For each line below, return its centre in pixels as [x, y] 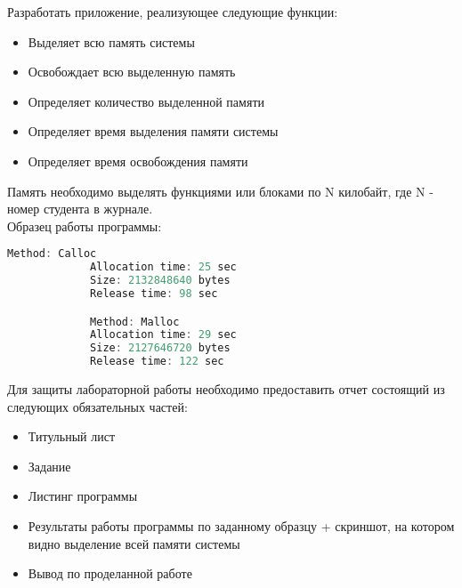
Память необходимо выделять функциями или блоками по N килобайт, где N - [220, 191]
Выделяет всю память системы [111, 41]
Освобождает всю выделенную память [132, 72]
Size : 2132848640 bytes [160, 281]
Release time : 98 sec [154, 293]
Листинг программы [83, 496]
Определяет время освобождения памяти [138, 161]
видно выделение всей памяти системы [134, 543]
